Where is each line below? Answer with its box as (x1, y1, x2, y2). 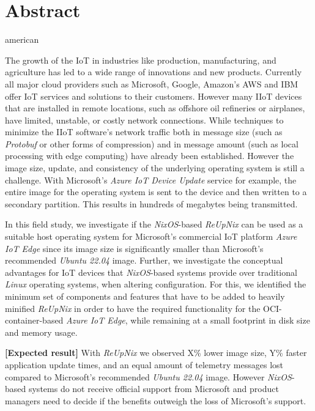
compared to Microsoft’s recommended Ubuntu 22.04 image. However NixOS (5, 370, 292, 383)
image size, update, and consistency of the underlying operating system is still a (5, 161, 305, 174)
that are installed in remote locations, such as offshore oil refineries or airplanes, (5, 102, 305, 114)
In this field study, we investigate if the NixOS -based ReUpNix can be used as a (5, 218, 303, 231)
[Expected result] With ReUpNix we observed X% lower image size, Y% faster (5, 346, 307, 359)
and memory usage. (5, 325, 78, 338)
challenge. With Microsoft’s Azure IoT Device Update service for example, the (5, 173, 297, 186)
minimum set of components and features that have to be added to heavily (5, 290, 285, 302)
